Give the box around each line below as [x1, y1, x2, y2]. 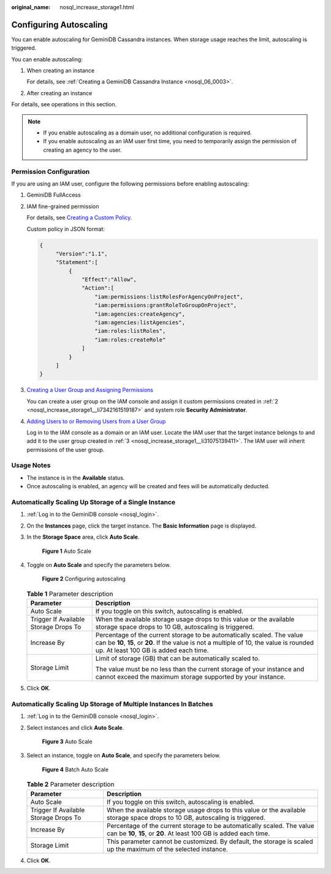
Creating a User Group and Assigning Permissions [26, 386, 153, 394]
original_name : [11, 4, 51, 10]
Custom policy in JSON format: [26, 225, 105, 233]
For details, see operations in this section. [11, 101, 116, 108]
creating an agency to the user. [43, 146, 122, 154]
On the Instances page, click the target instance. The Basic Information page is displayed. [26, 522, 257, 529]
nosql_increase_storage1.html [59, 4, 134, 10]
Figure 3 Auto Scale [42, 738, 93, 745]
